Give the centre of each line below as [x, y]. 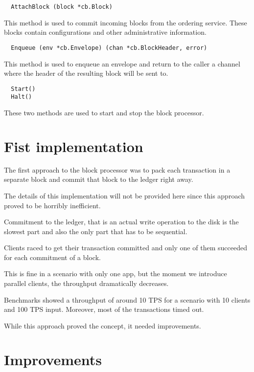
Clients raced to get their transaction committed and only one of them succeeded [126, 248]
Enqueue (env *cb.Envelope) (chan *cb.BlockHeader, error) [109, 48]
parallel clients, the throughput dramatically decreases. [86, 283]
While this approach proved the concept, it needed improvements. [103, 325]
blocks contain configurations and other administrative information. [105, 32]
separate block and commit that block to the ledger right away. [99, 179]
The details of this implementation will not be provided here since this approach [124, 195]
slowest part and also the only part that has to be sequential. [96, 231]
